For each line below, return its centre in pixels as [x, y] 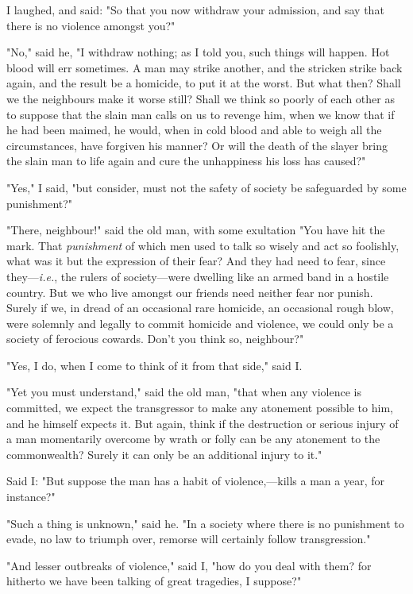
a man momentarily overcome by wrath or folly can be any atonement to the [193, 439]
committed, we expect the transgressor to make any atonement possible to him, [200, 408]
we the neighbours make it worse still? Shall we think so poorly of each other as [201, 98]
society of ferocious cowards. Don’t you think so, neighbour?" [155, 339]
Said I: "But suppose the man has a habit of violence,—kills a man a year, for [195, 481]
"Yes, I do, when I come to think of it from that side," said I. [154, 365]
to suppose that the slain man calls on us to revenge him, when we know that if [201, 114]
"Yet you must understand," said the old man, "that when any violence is [184, 392]
